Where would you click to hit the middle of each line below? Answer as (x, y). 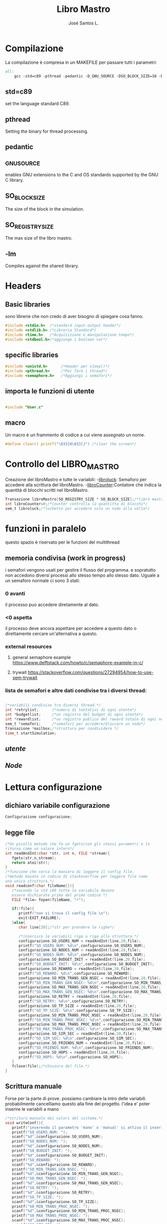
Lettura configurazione (54, 787)
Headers (23, 286)
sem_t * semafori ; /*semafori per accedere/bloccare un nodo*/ (75, 724)
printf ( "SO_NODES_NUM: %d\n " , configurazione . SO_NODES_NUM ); (82, 955)
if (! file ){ (23, 909)
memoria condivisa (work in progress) (65, 558)
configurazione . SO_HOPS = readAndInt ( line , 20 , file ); (74, 1052)
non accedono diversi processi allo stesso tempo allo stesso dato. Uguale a (83, 576)
